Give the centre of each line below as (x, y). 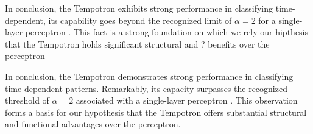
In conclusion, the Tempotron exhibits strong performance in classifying (139, 8)
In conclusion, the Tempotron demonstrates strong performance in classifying (149, 76)
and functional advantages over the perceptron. (93, 124)
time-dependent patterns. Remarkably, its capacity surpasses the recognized (146, 88)
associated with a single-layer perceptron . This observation (187, 100)
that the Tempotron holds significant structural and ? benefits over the (137, 44)
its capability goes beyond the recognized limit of (140, 20)
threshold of (27, 100)
